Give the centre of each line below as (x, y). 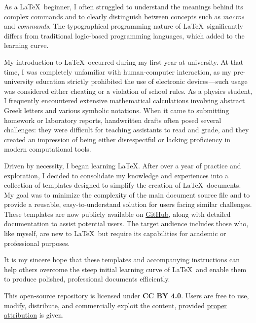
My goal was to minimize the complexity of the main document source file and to (127, 194)
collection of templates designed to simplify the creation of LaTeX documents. (123, 185)
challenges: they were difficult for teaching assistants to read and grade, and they (127, 130)
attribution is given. (34, 315)
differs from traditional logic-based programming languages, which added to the (124, 35)
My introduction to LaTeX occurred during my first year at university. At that (124, 61)
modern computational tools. (48, 149)
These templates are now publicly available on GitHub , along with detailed (117, 214)
